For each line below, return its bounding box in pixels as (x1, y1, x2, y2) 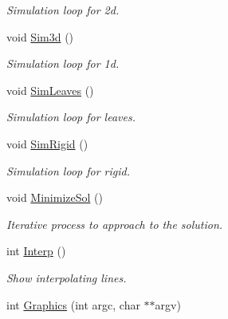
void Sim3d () (6, 28, 74, 45)
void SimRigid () (6, 135, 88, 152)
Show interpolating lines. (6, 269, 127, 286)
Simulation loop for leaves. (6, 108, 136, 125)
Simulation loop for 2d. (6, 2, 120, 18)
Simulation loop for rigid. (6, 162, 130, 179)
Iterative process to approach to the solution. (6, 215, 223, 232)
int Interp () (6, 242, 66, 259)
